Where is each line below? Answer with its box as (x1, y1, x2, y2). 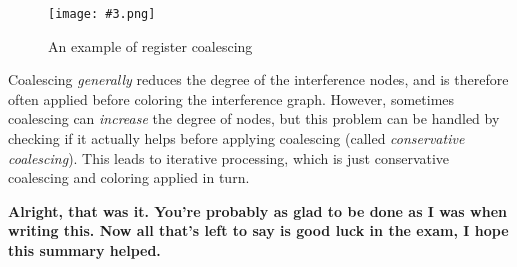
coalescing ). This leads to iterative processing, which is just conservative (8, 147, 450, 168)
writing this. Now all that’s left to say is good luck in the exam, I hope (8, 220, 509, 241)
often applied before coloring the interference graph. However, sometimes (8, 88, 455, 109)
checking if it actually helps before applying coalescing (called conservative (8, 128, 465, 149)
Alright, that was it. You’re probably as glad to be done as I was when (8, 200, 507, 221)
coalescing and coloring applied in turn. (8, 167, 250, 188)
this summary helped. (8, 240, 161, 260)
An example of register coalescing (48, 35, 253, 56)
